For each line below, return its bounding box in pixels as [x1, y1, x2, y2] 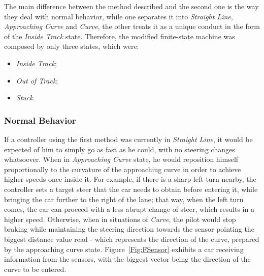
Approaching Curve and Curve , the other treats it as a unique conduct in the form [4, 21, 260, 32]
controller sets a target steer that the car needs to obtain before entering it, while [4, 183, 258, 194]
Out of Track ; [16, 75, 58, 86]
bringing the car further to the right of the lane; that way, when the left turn [4, 194, 244, 204]
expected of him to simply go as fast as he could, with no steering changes [4, 144, 235, 154]
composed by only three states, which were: [4, 41, 139, 51]
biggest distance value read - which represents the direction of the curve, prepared [4, 233, 259, 244]
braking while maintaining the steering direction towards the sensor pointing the [4, 224, 254, 234]
